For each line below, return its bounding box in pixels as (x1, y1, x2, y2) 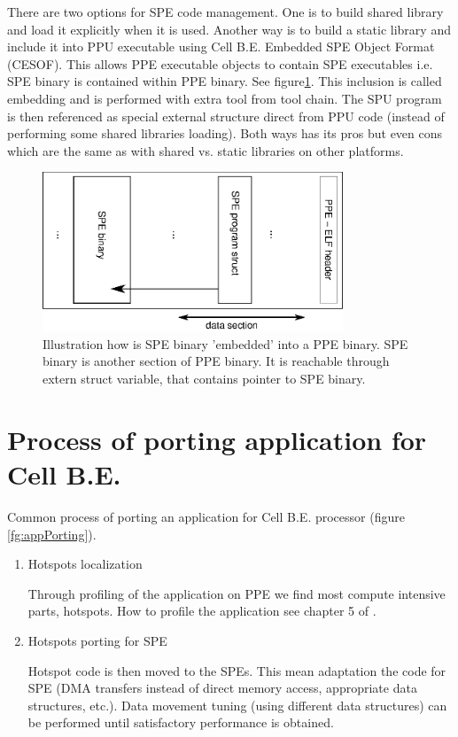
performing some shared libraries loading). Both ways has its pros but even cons (7, 124, 443, 143)
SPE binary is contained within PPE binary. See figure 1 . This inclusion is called (7, 72, 442, 90)
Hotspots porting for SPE (27, 631, 167, 649)
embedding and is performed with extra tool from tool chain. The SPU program (7, 89, 442, 107)
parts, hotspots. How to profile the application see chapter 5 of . (27, 601, 376, 620)
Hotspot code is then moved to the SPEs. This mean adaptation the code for (27, 661, 446, 679)
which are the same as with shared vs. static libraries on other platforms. (7, 141, 404, 159)
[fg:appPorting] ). (7, 524, 97, 543)
